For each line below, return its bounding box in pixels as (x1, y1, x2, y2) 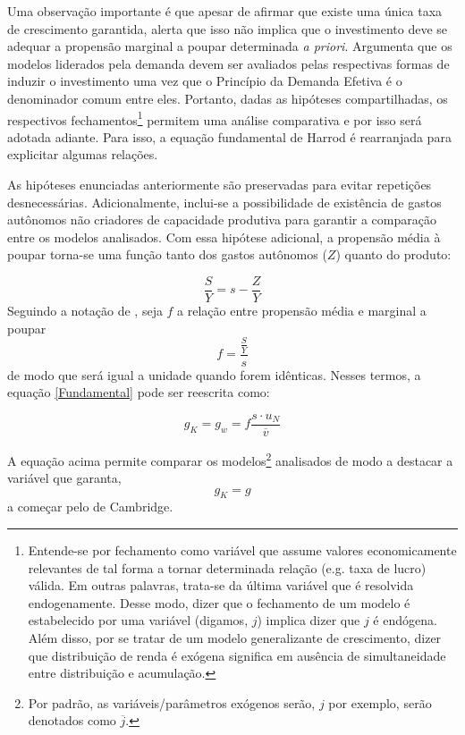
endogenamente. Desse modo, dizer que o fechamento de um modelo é (28, 593, 410, 612)
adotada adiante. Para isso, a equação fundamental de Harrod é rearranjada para (7, 127, 452, 146)
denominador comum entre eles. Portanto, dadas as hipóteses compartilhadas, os (7, 89, 448, 107)
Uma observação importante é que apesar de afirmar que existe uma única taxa (7, 2, 443, 20)
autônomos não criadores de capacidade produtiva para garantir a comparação (7, 210, 436, 229)
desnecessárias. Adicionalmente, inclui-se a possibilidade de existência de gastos (7, 192, 442, 211)
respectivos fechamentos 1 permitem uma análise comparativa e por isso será (7, 107, 422, 129)
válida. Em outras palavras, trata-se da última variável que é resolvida (28, 576, 414, 595)
